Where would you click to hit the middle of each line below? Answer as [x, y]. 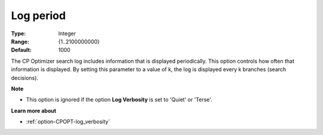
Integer [67, 33]
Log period [38, 16]
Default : [22, 50]
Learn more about [34, 111]
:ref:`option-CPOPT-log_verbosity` [68, 122]
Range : [20, 41]
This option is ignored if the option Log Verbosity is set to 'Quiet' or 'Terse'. [119, 100]
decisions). [25, 78]
